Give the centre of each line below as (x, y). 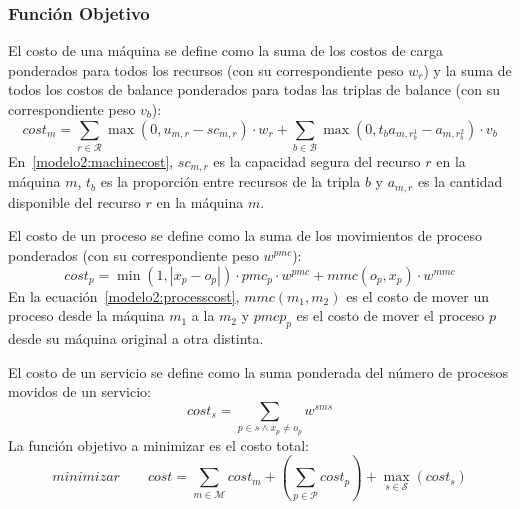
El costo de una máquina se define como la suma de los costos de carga (226, 50)
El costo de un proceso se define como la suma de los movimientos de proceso (245, 235)
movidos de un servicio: (79, 391)
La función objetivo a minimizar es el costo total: (158, 444)
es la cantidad (460, 181)
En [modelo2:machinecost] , (91, 160)
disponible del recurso (74, 201)
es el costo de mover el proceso (390, 315)
